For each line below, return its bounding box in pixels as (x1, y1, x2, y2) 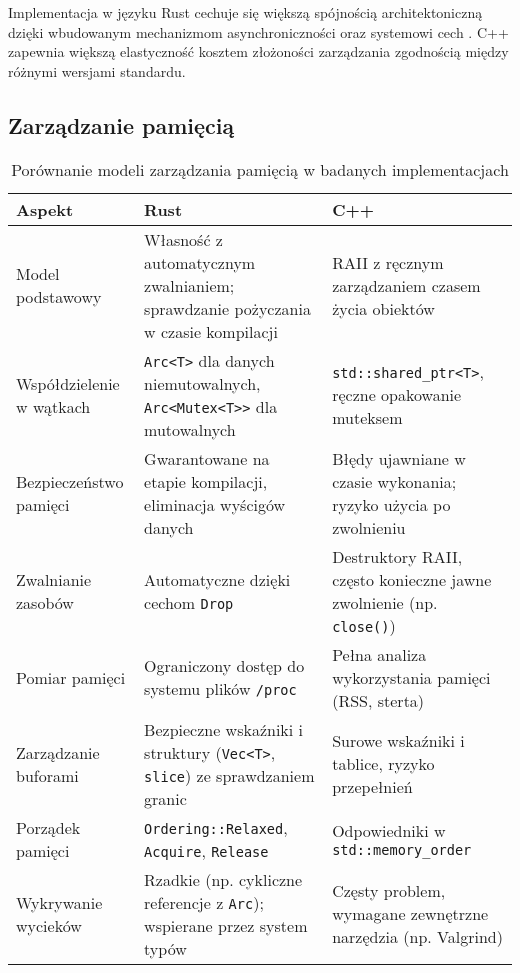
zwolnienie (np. (332, 590, 438, 614)
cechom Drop (144, 590, 234, 614)
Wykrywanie (16, 890, 103, 914)
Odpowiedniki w (332, 819, 446, 843)
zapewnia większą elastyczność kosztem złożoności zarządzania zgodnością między (8, 41, 509, 62)
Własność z (144, 227, 223, 251)
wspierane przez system (144, 913, 308, 937)
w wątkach (16, 394, 91, 418)
